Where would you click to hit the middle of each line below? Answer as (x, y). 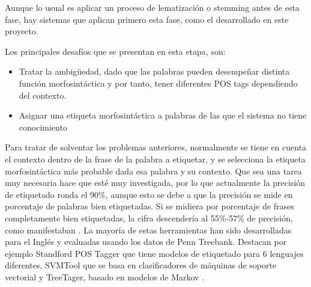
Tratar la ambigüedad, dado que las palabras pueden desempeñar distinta (154, 71)
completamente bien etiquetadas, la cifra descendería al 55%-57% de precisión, (149, 218)
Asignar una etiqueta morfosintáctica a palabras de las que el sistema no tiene (163, 115)
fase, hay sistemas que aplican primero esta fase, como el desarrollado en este (147, 19)
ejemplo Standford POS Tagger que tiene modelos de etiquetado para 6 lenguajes (154, 253)
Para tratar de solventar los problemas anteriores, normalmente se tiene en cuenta (156, 147)
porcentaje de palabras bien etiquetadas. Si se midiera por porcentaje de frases (149, 206)
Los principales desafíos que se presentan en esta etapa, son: (115, 51)
